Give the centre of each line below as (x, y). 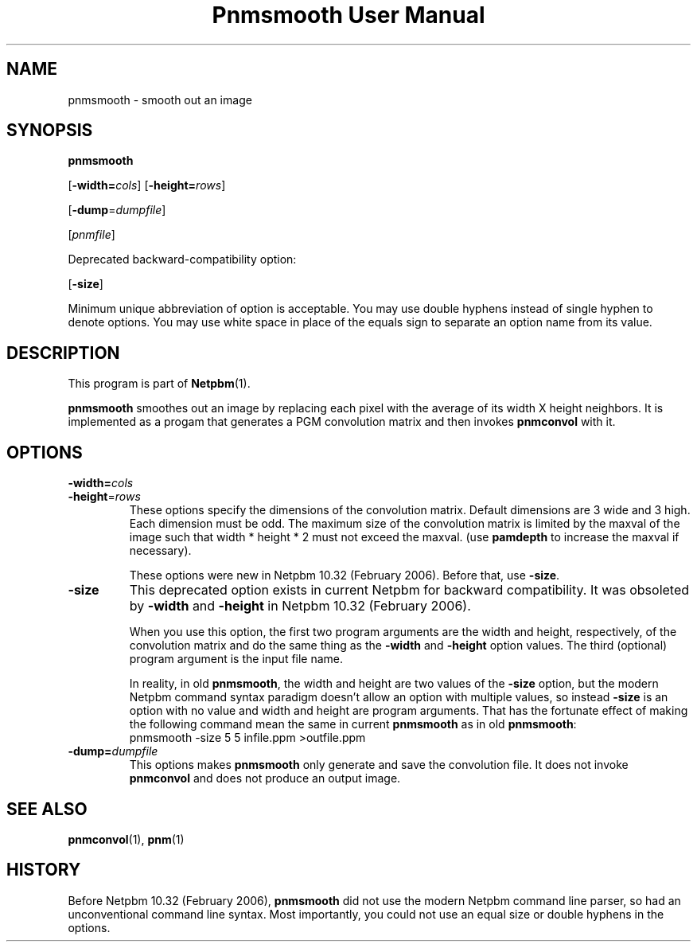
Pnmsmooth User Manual (348, 15)
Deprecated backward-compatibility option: (182, 259)
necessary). (160, 551)
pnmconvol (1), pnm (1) (126, 839)
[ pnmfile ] (92, 235)
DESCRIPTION (63, 353)
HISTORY (44, 870)
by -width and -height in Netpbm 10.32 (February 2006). (300, 606)
